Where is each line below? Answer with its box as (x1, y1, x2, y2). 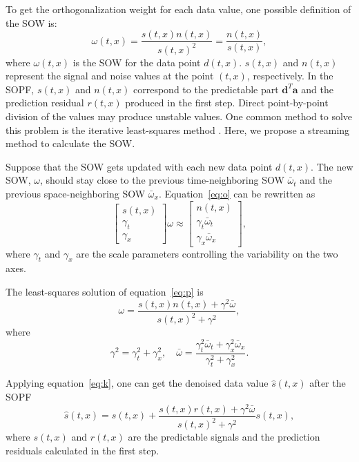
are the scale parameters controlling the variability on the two (76, 246, 338, 260)
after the (309, 376, 346, 390)
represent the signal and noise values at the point (6, 68, 214, 83)
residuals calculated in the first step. (6, 443, 159, 457)
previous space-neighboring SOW (6, 186, 146, 200)
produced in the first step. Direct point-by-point (125, 95, 329, 110)
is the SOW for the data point (72, 55, 201, 69)
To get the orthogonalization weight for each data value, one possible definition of (6, 2, 351, 16)
